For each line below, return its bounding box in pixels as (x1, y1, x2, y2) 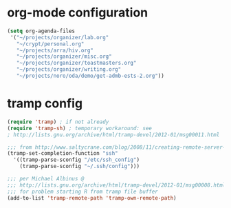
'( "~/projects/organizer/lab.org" (10, 34, 109, 41)
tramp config (7, 96, 83, 112)
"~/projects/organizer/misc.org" (16, 53, 112, 60)
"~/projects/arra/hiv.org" (16, 47, 94, 54)
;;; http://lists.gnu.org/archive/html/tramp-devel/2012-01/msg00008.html (7, 181, 226, 189)
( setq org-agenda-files (7, 28, 76, 34)
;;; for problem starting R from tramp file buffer (7, 188, 158, 195)
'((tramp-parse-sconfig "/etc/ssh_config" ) (13, 156, 140, 163)
